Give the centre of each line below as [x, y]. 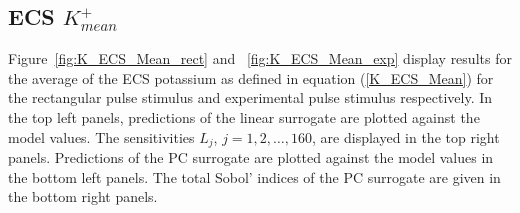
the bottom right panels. [83, 196]
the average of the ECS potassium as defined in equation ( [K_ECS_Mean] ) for [251, 77]
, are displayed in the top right [406, 136]
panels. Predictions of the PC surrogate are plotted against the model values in [251, 157]
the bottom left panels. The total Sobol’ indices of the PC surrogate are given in [254, 176]
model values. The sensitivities [101, 136]
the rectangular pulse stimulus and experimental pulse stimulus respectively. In [250, 97]
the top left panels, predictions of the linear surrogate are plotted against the [244, 116]
